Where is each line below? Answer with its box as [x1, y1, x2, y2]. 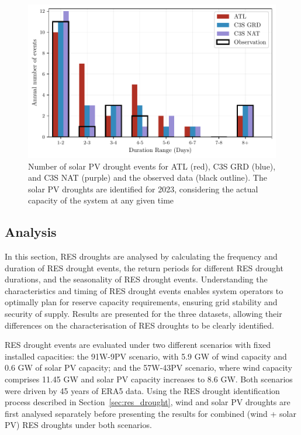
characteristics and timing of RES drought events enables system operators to [5, 284, 283, 296]
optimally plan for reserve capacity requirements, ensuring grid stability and [5, 296, 278, 308]
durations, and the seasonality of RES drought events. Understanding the [5, 273, 268, 285]
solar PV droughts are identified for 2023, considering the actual [28, 182, 258, 195]
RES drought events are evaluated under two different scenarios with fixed [5, 339, 271, 351]
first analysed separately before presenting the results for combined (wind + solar [5, 407, 296, 419]
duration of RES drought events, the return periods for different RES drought [5, 261, 283, 274]
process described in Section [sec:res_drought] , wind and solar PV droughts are [5, 396, 290, 408]
